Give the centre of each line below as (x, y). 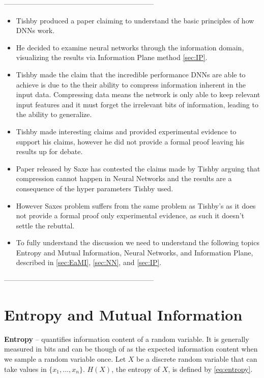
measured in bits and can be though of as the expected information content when (131, 349)
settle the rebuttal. (45, 225)
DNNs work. (35, 30)
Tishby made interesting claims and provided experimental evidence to (126, 131)
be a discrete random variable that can (197, 358)
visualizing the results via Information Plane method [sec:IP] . (112, 57)
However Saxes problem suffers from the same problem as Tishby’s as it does (136, 205)
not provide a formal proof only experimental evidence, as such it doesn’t (130, 215)
